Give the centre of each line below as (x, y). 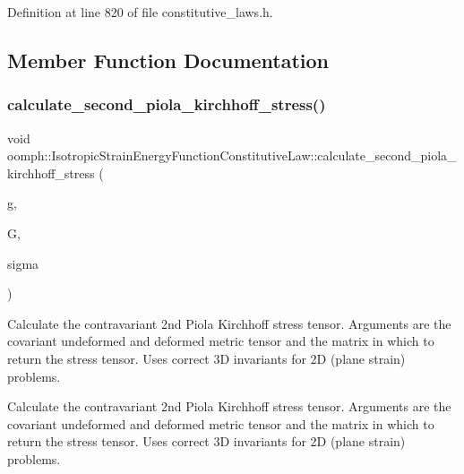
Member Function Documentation (168, 60)
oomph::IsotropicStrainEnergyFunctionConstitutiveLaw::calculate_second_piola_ (232, 155)
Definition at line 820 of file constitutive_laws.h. (140, 12)
